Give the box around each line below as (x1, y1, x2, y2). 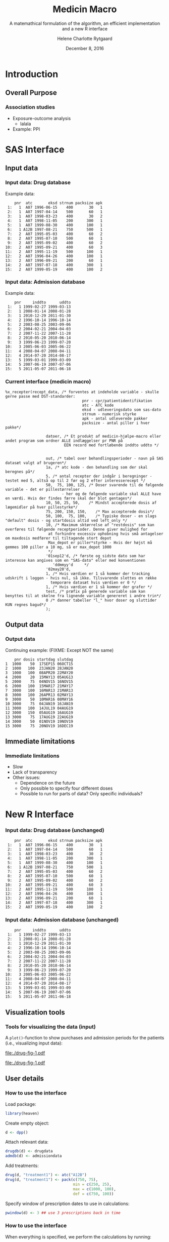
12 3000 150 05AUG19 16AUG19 (5, 710, 73, 715)
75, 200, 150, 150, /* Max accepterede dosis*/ (45, 509, 155, 515)
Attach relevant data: (5, 1139, 49, 1145)
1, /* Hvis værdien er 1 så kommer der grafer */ (45, 585, 152, 590)
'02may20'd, (45, 567, 71, 572)
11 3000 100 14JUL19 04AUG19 (5, 706, 73, 711)
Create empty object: (5, 1120, 49, 1126)
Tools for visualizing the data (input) (5, 1023, 96, 1030)
